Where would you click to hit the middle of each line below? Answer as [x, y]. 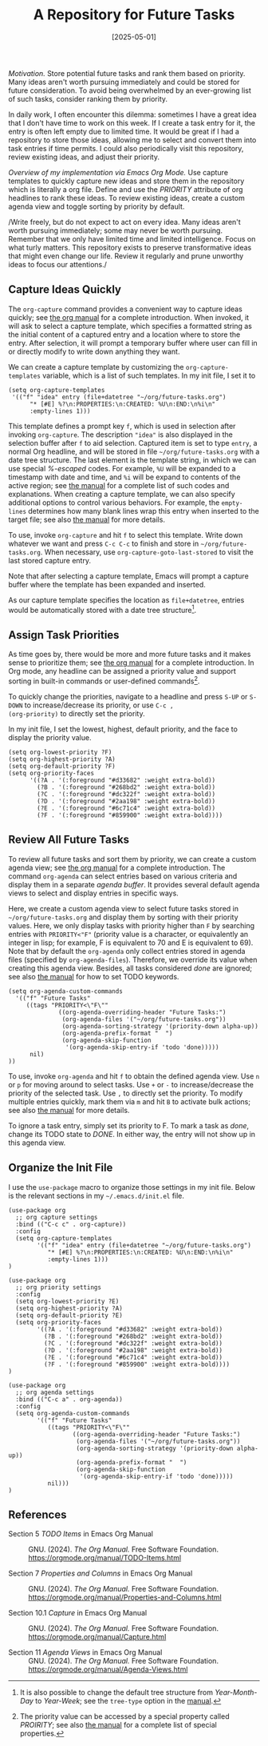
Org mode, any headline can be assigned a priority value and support [122, 671]
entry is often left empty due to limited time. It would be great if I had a [124, 131]
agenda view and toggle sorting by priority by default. [97, 206]
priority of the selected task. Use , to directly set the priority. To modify [126, 1093]
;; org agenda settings [55, 1392]
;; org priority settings [59, 1287]
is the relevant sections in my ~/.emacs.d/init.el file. [97, 1195]
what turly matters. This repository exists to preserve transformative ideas [130, 247]
